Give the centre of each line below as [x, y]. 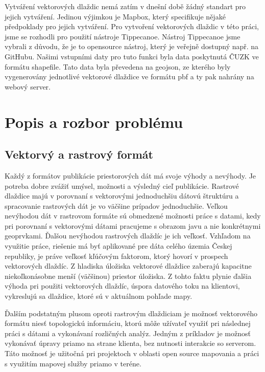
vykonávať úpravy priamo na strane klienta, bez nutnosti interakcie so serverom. [130, 343]
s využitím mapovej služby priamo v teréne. [73, 363]
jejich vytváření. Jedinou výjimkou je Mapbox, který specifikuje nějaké [115, 16]
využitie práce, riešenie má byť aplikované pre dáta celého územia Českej [118, 246]
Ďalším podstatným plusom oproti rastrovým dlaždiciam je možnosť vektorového [131, 313]
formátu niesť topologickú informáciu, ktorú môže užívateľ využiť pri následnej [128, 323]
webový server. [28, 86]
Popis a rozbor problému [94, 122]
